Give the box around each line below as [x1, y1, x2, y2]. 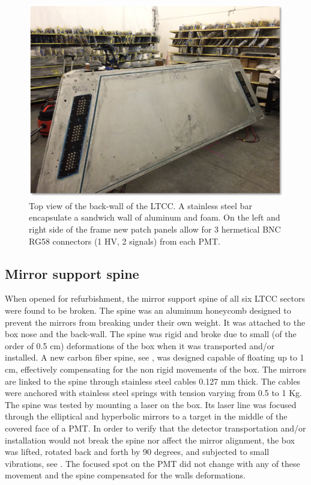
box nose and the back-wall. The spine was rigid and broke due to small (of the [5, 328, 297, 340]
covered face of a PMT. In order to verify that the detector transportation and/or [5, 421, 306, 434]
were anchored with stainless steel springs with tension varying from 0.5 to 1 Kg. [5, 386, 302, 399]
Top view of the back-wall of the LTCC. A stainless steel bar [29, 199, 252, 212]
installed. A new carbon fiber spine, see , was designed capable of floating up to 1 [5, 351, 304, 364]
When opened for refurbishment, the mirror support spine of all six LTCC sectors [5, 292, 305, 305]
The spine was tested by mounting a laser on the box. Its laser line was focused [5, 398, 297, 410]
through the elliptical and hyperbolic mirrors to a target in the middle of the [5, 410, 288, 422]
